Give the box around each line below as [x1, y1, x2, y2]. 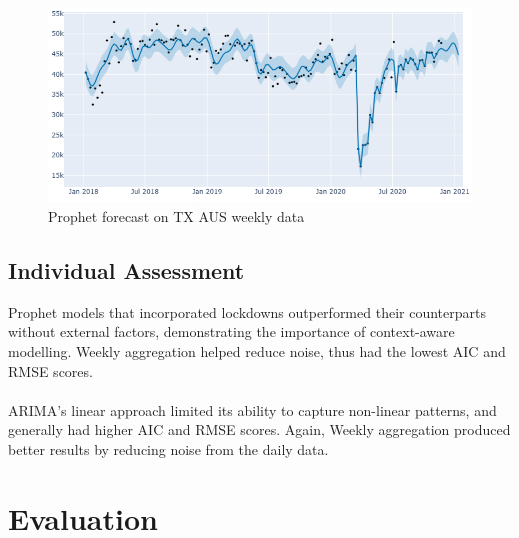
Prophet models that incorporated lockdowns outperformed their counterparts [8, 301, 486, 322]
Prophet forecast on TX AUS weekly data [48, 206, 305, 227]
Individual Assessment [8, 255, 245, 286]
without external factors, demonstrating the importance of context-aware [8, 321, 455, 342]
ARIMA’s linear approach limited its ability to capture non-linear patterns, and [8, 399, 497, 420]
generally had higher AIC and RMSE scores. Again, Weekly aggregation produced [8, 419, 511, 440]
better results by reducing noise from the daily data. [8, 439, 329, 460]
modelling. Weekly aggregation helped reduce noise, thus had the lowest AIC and [8, 341, 506, 362]
